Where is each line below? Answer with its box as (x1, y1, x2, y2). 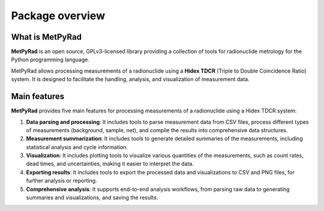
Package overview (11, 9, 105, 22)
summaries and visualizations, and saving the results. (26, 194, 158, 201)
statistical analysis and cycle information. (26, 143, 128, 150)
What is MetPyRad (11, 32, 82, 42)
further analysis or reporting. (26, 177, 97, 185)
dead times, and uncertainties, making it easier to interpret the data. (26, 160, 194, 168)
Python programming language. (11, 56, 89, 63)
